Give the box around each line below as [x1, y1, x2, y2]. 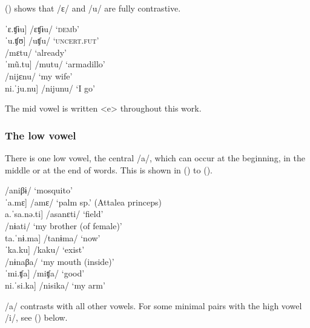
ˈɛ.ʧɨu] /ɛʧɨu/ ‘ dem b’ [5, 22, 79, 35]
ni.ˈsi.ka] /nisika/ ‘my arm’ [5, 278, 105, 291]
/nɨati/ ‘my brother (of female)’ [5, 219, 122, 232]
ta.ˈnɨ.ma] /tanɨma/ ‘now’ [5, 231, 101, 244]
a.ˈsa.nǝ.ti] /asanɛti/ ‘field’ [5, 207, 104, 220]
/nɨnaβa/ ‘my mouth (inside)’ [5, 255, 114, 267]
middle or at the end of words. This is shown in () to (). [5, 163, 213, 176]
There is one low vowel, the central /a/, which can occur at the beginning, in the [5, 151, 305, 164]
